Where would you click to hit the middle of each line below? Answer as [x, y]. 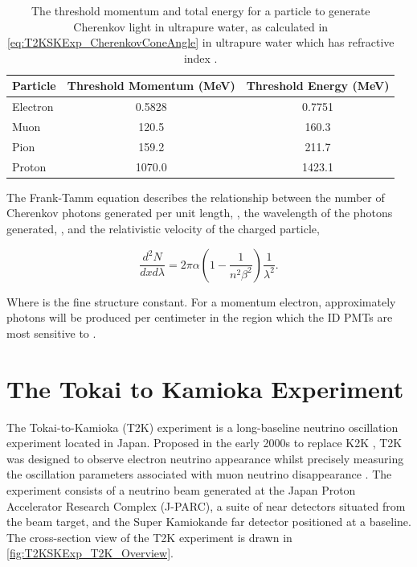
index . [200, 58]
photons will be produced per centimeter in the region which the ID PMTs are [200, 317]
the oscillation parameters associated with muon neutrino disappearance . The [199, 474]
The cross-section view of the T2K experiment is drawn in [149, 537]
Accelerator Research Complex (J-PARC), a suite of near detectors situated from [206, 505]
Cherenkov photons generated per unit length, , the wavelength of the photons [200, 213]
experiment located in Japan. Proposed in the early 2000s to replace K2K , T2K [204, 443]
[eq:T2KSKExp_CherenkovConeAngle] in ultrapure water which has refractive [200, 42]
